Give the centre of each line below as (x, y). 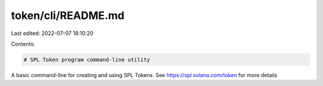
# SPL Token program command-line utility (87, 60)
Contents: (23, 44)
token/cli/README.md (68, 15)
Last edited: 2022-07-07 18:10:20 (52, 33)
